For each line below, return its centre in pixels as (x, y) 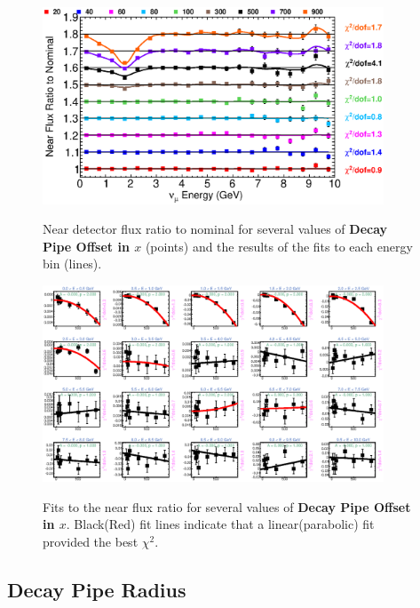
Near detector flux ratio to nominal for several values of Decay (215, 229)
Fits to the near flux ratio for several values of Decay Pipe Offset (227, 506)
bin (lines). (72, 264)
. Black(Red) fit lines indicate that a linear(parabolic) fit (220, 524)
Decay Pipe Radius (97, 590)
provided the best (91, 542)
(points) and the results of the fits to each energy (279, 246)
